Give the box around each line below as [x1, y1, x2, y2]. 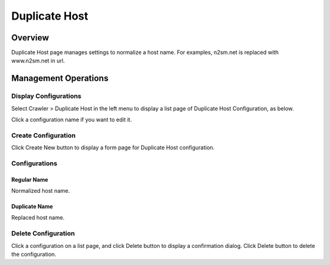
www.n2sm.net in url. [11, 57, 65, 64]
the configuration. [11, 251, 56, 258]
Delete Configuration [11, 230, 75, 238]
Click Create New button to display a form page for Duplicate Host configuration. [11, 144, 215, 151]
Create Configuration [11, 131, 76, 140]
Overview [11, 32, 50, 43]
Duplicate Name [11, 203, 53, 211]
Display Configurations [11, 92, 82, 100]
